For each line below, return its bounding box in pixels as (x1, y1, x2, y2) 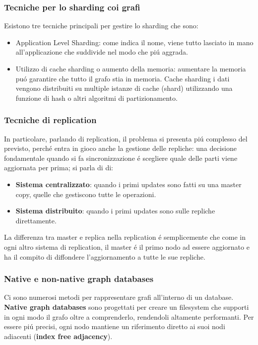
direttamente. (15, 215, 57, 225)
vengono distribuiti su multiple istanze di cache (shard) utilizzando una (15, 83, 233, 93)
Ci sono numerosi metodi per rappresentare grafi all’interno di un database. (4, 292, 234, 302)
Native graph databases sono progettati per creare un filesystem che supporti (4, 301, 249, 312)
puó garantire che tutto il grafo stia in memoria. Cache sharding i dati (15, 73, 230, 83)
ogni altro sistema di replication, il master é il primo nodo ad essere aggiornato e (4, 241, 250, 252)
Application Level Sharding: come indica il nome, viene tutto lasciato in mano (15, 37, 254, 47)
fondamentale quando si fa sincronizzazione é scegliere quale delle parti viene (4, 152, 238, 163)
